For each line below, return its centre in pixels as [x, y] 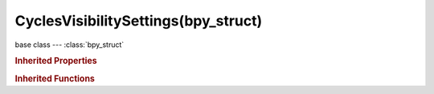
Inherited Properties [56, 61]
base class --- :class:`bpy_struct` [70, 45]
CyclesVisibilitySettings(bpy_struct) [139, 21]
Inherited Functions [55, 78]
